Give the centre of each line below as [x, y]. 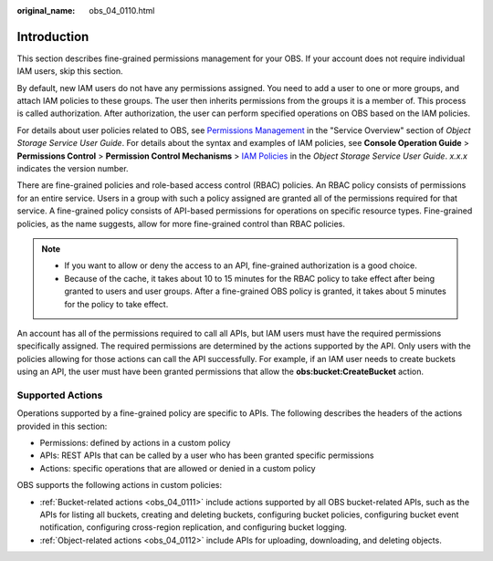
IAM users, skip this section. [70, 71]
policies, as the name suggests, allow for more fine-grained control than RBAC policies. [181, 223]
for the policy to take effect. [116, 304]
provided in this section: [62, 426]
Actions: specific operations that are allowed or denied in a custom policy [178, 468]
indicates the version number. [73, 169]
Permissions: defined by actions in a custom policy [135, 443]
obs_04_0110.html [122, 10]
